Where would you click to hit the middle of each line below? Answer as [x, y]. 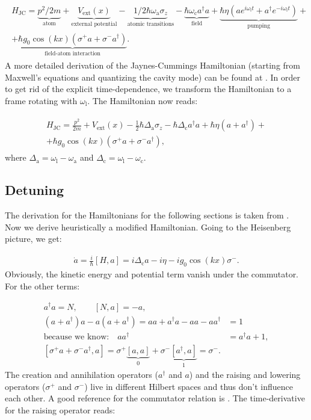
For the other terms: [42, 286]
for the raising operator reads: [60, 409]
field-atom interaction [73, 54]
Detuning [35, 190]
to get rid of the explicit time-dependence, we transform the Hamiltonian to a [148, 89]
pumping [259, 26]
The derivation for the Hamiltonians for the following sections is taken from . [147, 215]
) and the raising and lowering [245, 375]
